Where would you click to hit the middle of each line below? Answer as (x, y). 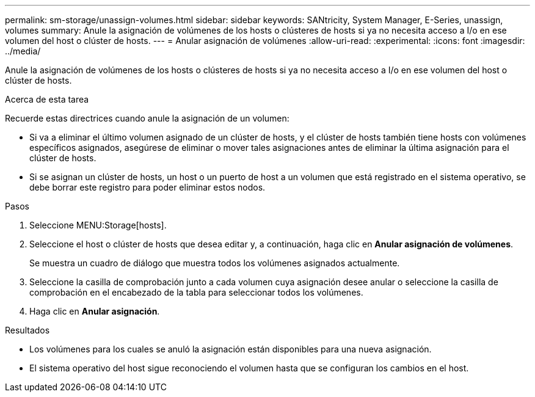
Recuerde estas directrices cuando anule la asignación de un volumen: (147, 118)
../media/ (23, 51)
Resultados (27, 330)
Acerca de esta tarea (47, 99)
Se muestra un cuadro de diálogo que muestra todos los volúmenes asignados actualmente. (215, 263)
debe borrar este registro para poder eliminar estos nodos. (147, 187)
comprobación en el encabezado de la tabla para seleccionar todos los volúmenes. (196, 292)
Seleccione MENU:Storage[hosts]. (98, 225)
